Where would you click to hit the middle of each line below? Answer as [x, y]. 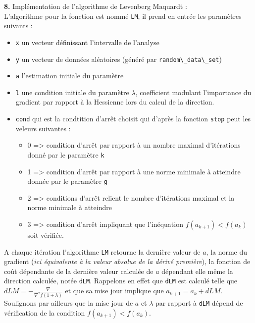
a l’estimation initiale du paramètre [70, 76]
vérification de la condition [45, 312]
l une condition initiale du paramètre [72, 92]
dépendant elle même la [197, 271]
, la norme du [227, 251]
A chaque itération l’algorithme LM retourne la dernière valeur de [102, 251]
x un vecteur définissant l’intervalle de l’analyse [87, 42]
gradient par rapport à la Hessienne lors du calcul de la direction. [115, 102]
